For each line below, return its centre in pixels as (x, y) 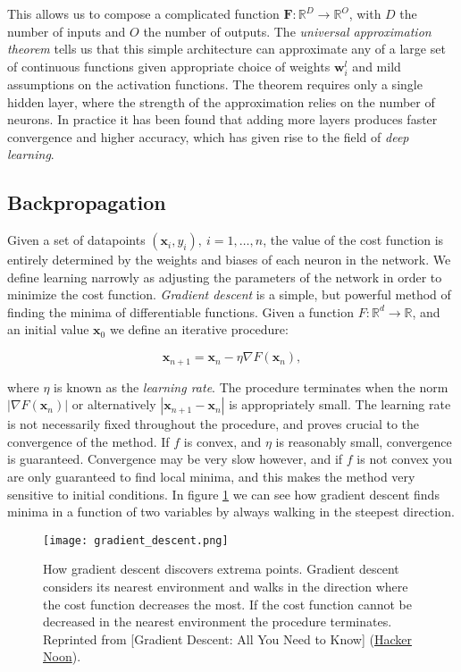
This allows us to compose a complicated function (143, 13)
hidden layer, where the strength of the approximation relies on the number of (221, 101)
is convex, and (222, 441)
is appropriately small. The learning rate (340, 404)
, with (365, 13)
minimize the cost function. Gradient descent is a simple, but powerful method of (229, 294)
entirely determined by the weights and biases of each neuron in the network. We (229, 260)
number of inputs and (67, 31)
